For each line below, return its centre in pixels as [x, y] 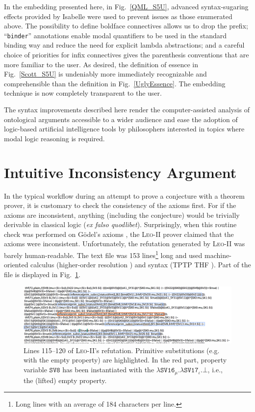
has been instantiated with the [108, 370]
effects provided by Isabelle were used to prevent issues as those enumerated [118, 16]
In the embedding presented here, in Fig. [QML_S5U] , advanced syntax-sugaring [126, 6]
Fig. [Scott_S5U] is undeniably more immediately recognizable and [105, 74]
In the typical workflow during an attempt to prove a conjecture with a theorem [124, 195]
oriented [16, 265]
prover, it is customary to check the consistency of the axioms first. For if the [120, 205]
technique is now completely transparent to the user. [83, 93]
